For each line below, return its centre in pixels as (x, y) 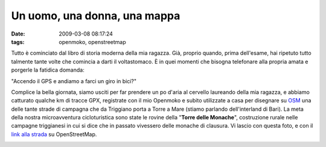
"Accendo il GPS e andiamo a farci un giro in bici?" (74, 81)
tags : (18, 42)
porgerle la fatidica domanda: (48, 70)
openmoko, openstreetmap (92, 42)
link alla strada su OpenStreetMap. (54, 134)
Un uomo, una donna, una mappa (96, 16)
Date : (18, 34)
